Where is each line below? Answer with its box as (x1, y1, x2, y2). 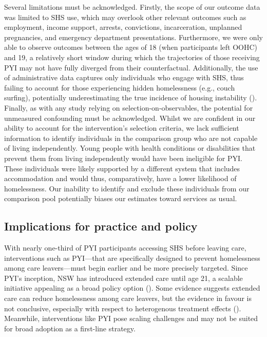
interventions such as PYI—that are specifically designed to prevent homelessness (4, 252, 260, 263)
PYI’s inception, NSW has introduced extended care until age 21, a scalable (4, 272, 243, 283)
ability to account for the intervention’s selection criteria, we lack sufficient (4, 122, 239, 133)
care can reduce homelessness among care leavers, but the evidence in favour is (4, 293, 252, 304)
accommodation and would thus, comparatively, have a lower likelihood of (4, 173, 237, 184)
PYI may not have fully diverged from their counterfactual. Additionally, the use (4, 62, 258, 73)
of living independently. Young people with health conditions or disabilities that (4, 143, 256, 153)
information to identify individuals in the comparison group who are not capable (4, 132, 258, 143)
